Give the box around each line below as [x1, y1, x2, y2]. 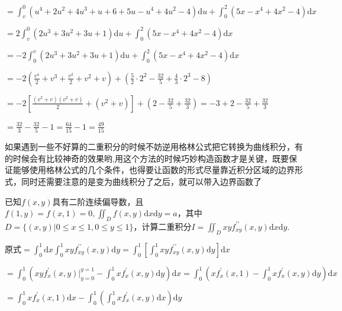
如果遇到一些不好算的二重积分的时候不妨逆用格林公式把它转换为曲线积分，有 [5, 140, 303, 153]
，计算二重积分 [133, 220, 192, 232]
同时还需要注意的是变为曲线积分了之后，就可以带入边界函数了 [21, 175, 262, 187]
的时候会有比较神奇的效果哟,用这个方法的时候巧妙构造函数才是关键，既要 [5, 152, 289, 164]
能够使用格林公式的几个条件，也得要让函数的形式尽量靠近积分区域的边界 [12, 163, 295, 176]
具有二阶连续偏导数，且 [52, 195, 144, 207]
